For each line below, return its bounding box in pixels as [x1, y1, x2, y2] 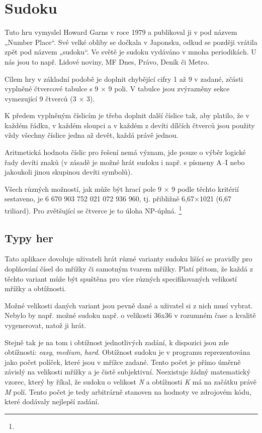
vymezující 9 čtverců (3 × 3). [5, 93, 95, 103]
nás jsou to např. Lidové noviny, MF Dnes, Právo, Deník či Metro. [5, 56, 209, 67]
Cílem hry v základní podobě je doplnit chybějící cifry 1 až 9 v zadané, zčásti [5, 73, 243, 84]
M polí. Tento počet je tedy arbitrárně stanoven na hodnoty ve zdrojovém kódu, [5, 386, 251, 397]
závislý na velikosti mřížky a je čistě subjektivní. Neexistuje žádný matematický [5, 366, 250, 377]
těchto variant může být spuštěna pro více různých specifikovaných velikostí [5, 273, 237, 284]
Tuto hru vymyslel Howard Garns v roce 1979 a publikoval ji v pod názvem [5, 27, 237, 37]
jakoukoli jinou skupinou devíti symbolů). [5, 167, 133, 177]
